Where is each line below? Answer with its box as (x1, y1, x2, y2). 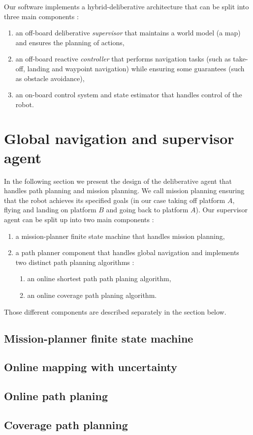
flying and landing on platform (4, 204, 96, 215)
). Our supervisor (195, 204, 248, 215)
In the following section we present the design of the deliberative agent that (4, 175, 232, 186)
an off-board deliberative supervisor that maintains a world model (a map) (15, 28, 241, 38)
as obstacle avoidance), (15, 73, 85, 83)
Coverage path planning (4, 417, 128, 432)
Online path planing (4, 388, 108, 404)
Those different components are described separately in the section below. (4, 306, 226, 317)
